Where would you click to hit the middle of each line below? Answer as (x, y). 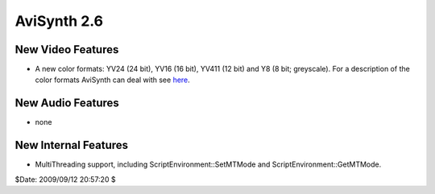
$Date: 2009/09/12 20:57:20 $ (65, 179)
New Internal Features (72, 145)
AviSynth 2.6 (59, 21)
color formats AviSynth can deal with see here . (113, 80)
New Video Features (67, 50)
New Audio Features (67, 103)
